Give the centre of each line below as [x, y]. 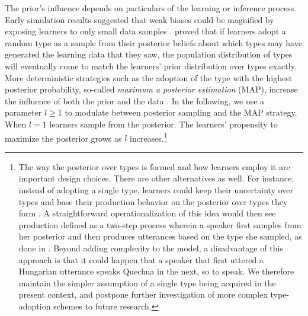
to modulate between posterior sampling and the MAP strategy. [181, 112]
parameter [23, 112]
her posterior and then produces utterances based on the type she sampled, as [160, 236]
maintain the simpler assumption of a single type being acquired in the [147, 283]
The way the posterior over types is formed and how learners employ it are [154, 166]
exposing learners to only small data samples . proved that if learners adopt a [145, 31]
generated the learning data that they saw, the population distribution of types [149, 54]
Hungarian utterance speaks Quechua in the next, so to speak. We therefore [156, 271]
